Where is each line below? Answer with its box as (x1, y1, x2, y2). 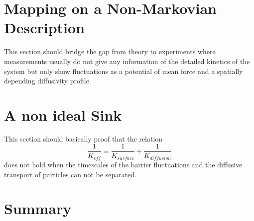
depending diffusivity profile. (4, 75, 91, 86)
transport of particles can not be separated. (4, 169, 137, 179)
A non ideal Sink (4, 104, 122, 125)
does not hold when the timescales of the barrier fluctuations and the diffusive (4, 159, 243, 169)
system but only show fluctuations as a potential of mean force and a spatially (4, 66, 243, 76)
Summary (4, 198, 72, 219)
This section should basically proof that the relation (4, 133, 163, 144)
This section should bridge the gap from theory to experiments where (4, 46, 216, 57)
